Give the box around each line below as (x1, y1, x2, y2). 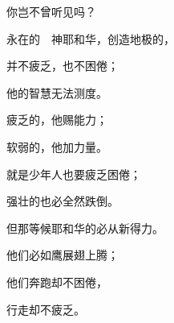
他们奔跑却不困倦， (6, 273, 107, 290)
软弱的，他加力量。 (6, 138, 107, 155)
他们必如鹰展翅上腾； (6, 246, 119, 263)
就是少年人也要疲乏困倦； (6, 165, 141, 182)
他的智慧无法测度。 (6, 84, 107, 101)
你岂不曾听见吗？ (6, 3, 96, 19)
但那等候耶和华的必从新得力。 (6, 219, 164, 236)
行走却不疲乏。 (6, 300, 85, 317)
